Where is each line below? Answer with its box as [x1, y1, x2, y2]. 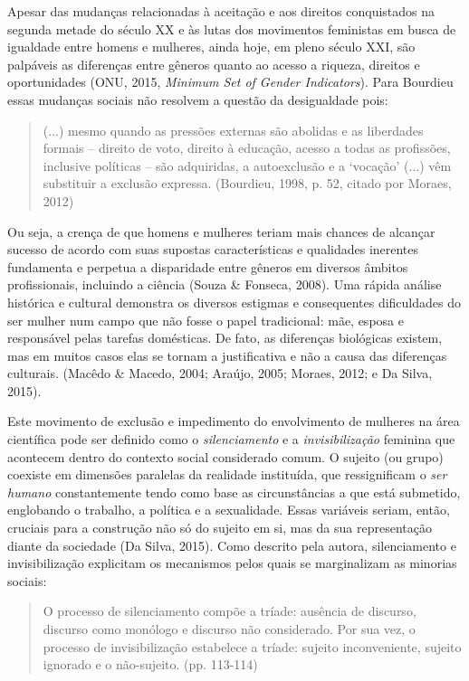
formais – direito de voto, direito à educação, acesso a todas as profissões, [43, 138, 451, 157]
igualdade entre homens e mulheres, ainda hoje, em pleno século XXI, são [7, 37, 416, 56]
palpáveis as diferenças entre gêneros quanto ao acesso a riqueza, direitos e [7, 54, 420, 73]
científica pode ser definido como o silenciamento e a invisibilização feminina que [7, 430, 455, 449]
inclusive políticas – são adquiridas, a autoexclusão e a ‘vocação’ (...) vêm [43, 156, 452, 175]
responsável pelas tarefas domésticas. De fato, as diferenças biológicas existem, [7, 328, 443, 347]
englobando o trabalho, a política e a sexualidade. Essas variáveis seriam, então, [7, 500, 450, 519]
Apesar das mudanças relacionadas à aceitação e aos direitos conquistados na [7, 2, 435, 20]
